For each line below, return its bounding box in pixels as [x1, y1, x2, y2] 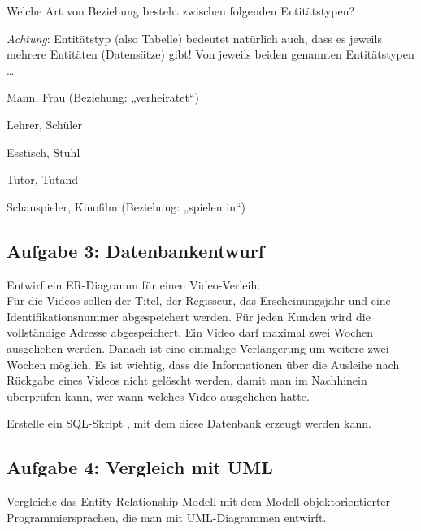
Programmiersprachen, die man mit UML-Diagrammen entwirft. [7, 508, 327, 525]
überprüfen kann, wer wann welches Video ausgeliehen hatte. [7, 387, 310, 404]
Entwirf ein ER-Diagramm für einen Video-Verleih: [7, 276, 261, 293]
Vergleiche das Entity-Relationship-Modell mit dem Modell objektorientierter [7, 493, 391, 510]
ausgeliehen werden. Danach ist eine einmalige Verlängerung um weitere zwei [7, 339, 389, 356]
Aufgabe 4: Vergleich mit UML [7, 455, 273, 480]
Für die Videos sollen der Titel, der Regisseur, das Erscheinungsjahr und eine [7, 292, 391, 309]
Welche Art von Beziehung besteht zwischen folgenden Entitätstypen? [7, 2, 355, 19]
